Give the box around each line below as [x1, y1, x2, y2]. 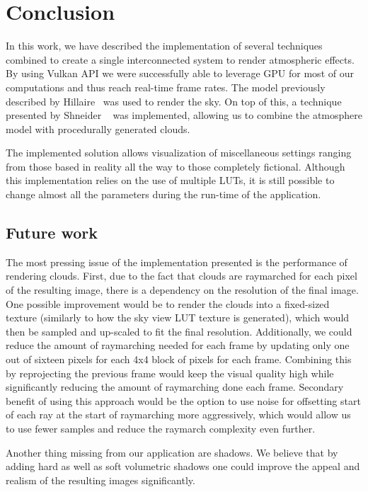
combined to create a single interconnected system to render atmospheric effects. [6, 52, 355, 67]
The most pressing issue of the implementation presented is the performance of [6, 254, 347, 269]
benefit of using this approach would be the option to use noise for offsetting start [6, 393, 361, 408]
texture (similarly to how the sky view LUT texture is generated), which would [6, 310, 350, 325]
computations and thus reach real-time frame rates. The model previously [6, 79, 326, 94]
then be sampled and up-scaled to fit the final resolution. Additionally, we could [6, 324, 352, 338]
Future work [6, 222, 98, 244]
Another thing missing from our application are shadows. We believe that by [6, 445, 338, 459]
